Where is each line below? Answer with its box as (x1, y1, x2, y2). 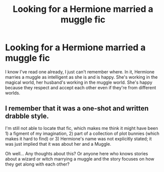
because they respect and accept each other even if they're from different (5, 84, 157, 90)
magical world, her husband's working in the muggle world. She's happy (5, 79, 153, 85)
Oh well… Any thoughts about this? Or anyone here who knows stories (5, 150, 148, 157)
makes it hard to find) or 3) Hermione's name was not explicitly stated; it (5, 135, 152, 142)
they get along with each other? (5, 161, 70, 167)
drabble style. (5, 112, 49, 120)
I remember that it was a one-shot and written (5, 104, 149, 113)
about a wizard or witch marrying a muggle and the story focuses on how (5, 156, 155, 162)
